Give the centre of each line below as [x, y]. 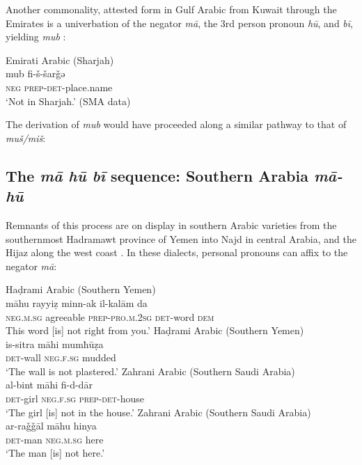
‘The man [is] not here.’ [55, 453]
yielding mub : [36, 37]
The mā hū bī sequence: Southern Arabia [157, 175]
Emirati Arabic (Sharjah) [60, 60]
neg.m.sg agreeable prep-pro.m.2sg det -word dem [110, 316]
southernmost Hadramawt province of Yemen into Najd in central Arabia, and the [181, 238]
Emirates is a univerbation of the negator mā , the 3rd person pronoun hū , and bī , [180, 23]
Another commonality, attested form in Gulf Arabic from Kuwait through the [171, 9]
